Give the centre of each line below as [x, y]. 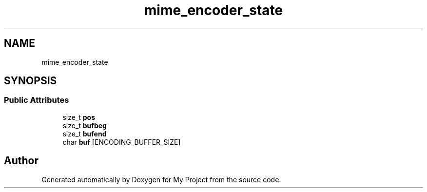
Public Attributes [37, 100]
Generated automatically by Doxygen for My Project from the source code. [161, 179]
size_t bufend [85, 134]
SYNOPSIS [30, 81]
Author [21, 161]
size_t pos [79, 117]
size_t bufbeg [85, 125]
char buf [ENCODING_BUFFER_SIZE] [122, 142]
